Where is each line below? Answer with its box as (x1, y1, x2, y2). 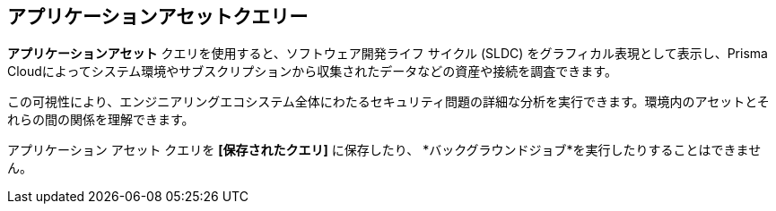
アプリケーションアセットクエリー (7, 5, 309, 28)
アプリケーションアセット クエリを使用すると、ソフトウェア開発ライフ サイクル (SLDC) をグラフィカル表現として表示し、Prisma (7, 46, 768, 62)
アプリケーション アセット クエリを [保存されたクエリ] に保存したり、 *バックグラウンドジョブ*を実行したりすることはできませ (7, 142, 762, 158)
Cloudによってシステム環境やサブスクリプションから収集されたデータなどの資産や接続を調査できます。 (7, 63, 617, 80)
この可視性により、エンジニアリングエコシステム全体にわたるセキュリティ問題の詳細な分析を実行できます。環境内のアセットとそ (7, 94, 770, 110)
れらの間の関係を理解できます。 (7, 112, 195, 128)
